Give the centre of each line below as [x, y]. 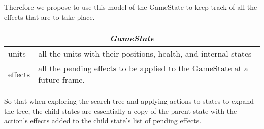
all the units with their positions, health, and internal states [145, 54]
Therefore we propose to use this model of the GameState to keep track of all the [131, 7]
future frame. [61, 80]
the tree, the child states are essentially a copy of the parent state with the [121, 111]
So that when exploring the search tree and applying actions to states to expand [129, 101]
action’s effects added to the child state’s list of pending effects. [103, 121]
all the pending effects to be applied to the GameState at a [143, 68]
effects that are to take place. [49, 16]
